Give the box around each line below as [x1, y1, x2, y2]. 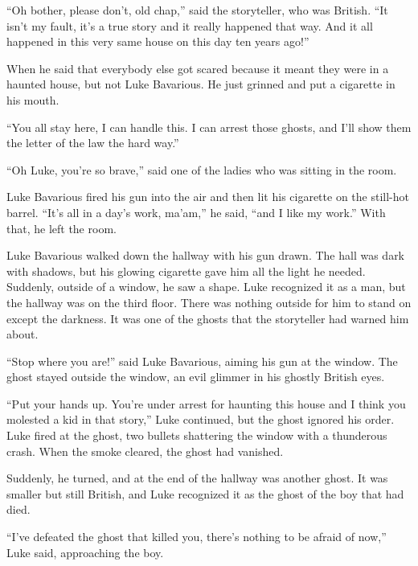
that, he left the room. [6, 219, 117, 236]
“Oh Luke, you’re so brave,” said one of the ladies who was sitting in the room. [6, 161, 397, 178]
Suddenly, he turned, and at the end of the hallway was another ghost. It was [6, 470, 388, 486]
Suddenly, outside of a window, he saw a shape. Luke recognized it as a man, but [6, 278, 406, 295]
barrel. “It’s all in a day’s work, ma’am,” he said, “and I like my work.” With [6, 203, 386, 220]
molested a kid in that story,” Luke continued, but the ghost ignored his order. [6, 411, 395, 428]
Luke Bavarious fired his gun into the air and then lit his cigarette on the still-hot [6, 188, 409, 205]
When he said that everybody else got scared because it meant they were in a [6, 59, 389, 76]
